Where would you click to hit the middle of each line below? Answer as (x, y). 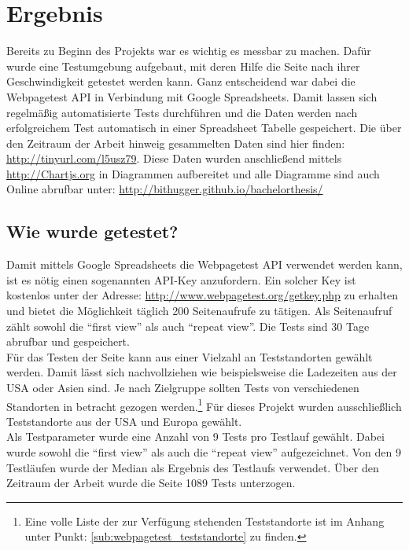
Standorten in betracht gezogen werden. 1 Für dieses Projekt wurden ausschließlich (204, 405)
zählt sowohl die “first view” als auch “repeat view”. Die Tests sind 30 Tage (188, 326)
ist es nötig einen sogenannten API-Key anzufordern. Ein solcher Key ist (181, 279)
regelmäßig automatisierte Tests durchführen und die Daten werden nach (182, 112)
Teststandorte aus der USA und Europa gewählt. (124, 421)
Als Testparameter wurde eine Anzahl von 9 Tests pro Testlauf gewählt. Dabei (195, 436)
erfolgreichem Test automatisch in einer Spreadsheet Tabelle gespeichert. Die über (204, 128)
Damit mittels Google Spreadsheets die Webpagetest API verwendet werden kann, (204, 264)
